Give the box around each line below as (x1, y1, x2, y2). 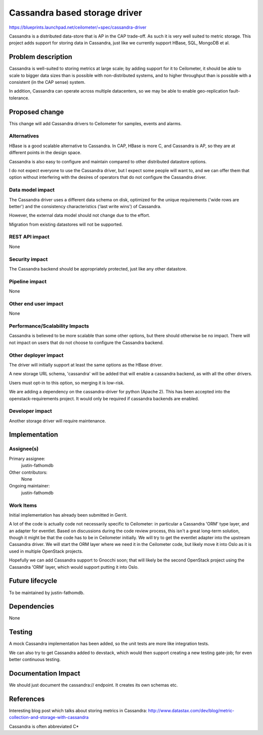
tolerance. (9, 95, 29, 101)
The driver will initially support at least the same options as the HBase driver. (9, 362, 163, 367)
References (9, 695, 45, 703)
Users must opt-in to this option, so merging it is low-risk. (9, 380, 125, 386)
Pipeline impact (9, 278, 47, 285)
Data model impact (9, 187, 55, 193)
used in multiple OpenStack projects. (9, 548, 83, 554)
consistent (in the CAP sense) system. (9, 79, 86, 85)
